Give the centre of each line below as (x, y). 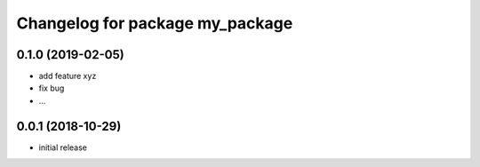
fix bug (52, 88)
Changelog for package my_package (155, 23)
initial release (63, 147)
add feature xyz (68, 76)
